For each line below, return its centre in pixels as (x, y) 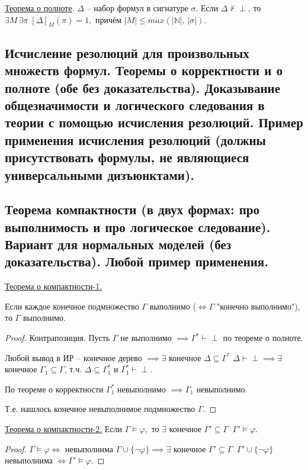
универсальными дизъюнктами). (100, 174)
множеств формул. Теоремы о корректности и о (144, 70)
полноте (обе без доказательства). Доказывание (142, 87)
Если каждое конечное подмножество (72, 306)
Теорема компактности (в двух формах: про (132, 209)
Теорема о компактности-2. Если (63, 429)
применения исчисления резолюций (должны (135, 139)
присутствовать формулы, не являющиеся (127, 157)
